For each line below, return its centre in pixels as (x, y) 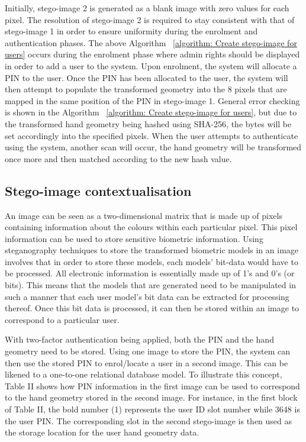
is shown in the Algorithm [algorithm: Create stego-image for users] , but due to (151, 112)
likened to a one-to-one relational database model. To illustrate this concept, (144, 374)
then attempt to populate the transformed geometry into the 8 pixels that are (146, 89)
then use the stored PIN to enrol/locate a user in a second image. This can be (146, 362)
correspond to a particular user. (62, 319)
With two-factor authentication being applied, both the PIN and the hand (139, 339)
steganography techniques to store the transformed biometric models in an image (152, 250)
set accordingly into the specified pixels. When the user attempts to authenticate (152, 135)
